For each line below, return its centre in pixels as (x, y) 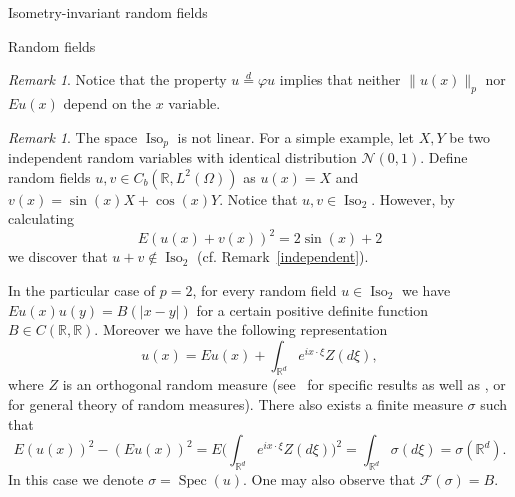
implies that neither (340, 79)
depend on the (107, 102)
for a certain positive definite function (312, 309)
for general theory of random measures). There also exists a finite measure (235, 404)
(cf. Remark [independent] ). (283, 256)
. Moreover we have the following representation (241, 329)
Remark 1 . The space (73, 136)
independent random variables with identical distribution (182, 157)
